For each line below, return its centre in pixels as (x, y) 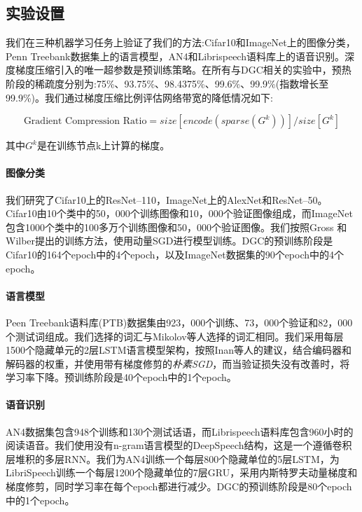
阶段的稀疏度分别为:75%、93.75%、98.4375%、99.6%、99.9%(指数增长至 (167, 83)
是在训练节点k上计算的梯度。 (103, 145)
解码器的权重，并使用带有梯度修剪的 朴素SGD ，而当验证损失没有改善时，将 (178, 363)
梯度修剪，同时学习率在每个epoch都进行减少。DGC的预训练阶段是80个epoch (179, 486)
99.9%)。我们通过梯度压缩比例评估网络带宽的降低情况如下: (139, 97)
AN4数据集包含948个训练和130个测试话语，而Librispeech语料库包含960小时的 (180, 431)
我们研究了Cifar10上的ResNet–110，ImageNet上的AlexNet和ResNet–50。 (167, 199)
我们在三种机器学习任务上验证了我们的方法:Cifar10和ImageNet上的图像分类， (181, 42)
